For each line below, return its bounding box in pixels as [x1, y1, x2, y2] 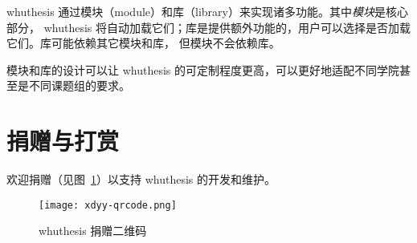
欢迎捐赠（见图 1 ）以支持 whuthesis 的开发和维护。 [6, 171, 276, 188]
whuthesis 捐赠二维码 [39, 222, 147, 239]
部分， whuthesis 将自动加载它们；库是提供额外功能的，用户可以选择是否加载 [6, 18, 411, 35]
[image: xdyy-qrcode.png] [39, 199, 177, 211]
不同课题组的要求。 [28, 77, 130, 94]
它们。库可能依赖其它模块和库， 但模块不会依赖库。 [6, 34, 280, 51]
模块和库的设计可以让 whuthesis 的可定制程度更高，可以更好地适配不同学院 [6, 61, 399, 78]
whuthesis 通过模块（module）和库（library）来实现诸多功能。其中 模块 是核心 [6, 3, 408, 19]
